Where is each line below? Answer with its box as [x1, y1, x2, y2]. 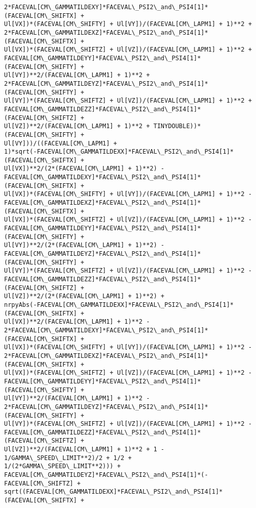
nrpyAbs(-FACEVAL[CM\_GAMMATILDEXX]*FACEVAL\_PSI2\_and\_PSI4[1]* [4, 301, 234, 308]
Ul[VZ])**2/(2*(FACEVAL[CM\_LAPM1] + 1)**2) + [4, 293, 164, 300]
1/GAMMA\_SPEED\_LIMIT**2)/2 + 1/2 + [4, 454, 132, 462]
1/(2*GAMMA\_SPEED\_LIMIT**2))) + [4, 463, 121, 470]
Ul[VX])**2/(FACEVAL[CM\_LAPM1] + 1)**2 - [4, 318, 150, 326]
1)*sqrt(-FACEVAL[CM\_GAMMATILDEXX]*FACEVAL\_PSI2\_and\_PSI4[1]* [4, 148, 234, 156]
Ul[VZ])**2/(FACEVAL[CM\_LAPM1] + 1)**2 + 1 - [4, 446, 164, 453]
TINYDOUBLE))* [153, 123, 201, 130]
